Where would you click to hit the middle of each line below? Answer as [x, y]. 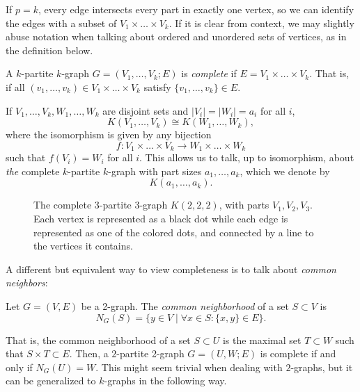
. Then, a [89, 353]
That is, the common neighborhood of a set [98, 340]
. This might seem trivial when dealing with [189, 367]
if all [15, 87]
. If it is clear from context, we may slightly [261, 23]
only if [19, 367]
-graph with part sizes [155, 171]
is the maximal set [262, 340]
